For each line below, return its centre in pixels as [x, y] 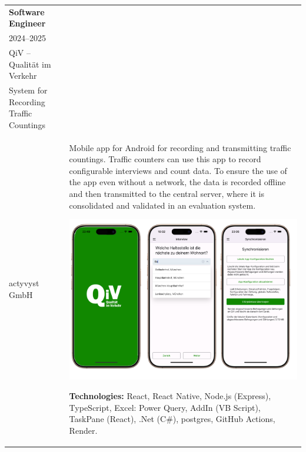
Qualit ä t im [30, 64]
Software [27, 11]
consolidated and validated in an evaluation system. [162, 205]
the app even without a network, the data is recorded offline [177, 182]
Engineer [27, 23]
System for [28, 90]
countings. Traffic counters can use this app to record [165, 159]
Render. [83, 430]
